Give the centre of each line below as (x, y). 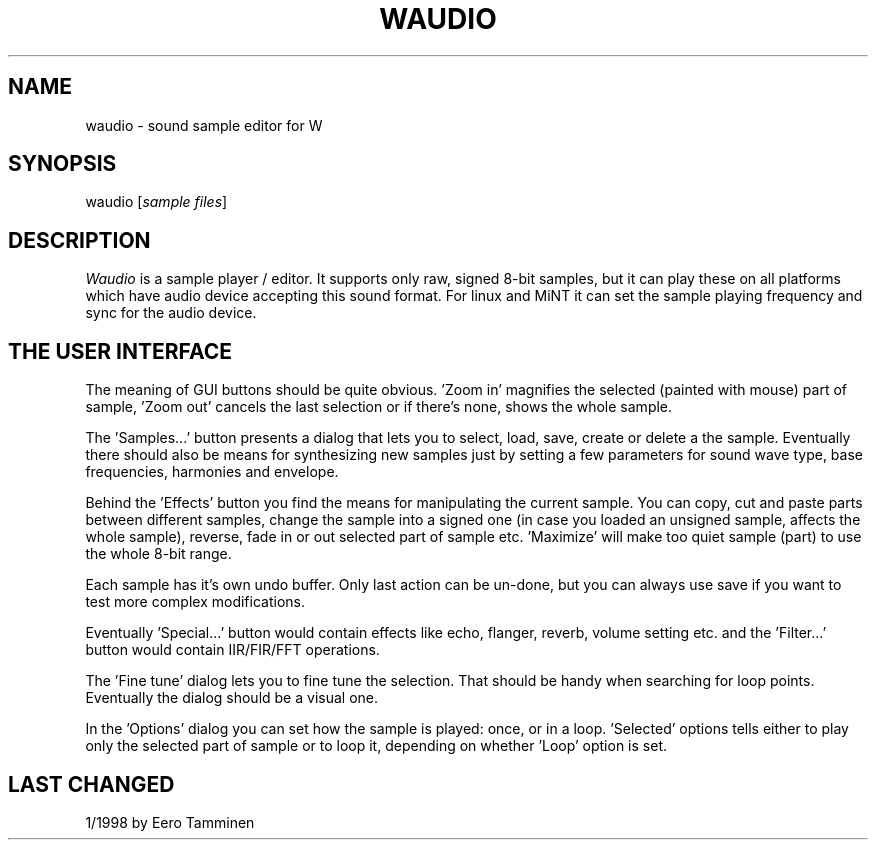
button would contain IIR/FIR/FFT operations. (232, 650)
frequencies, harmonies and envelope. (212, 472)
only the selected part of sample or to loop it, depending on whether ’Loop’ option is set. (376, 746)
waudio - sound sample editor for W (204, 125)
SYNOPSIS (62, 164)
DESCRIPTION (79, 240)
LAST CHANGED (91, 784)
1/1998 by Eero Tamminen (170, 822)
